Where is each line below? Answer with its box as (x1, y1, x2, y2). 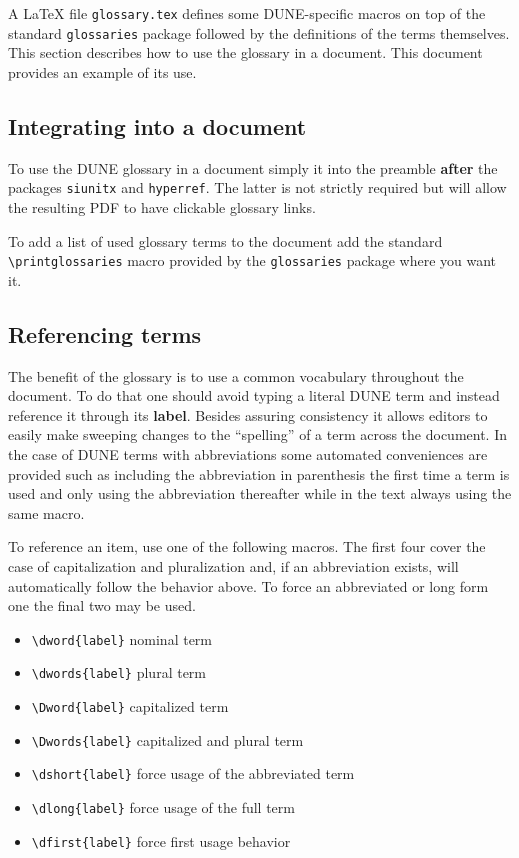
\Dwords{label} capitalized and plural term (31, 729, 304, 750)
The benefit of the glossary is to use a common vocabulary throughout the (8, 365, 464, 386)
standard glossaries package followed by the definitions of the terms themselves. (8, 22, 510, 43)
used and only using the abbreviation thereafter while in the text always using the (8, 483, 512, 504)
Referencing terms (8, 318, 202, 349)
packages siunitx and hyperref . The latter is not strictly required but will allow (8, 177, 507, 198)
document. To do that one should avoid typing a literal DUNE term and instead (8, 385, 500, 406)
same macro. (8, 502, 85, 523)
